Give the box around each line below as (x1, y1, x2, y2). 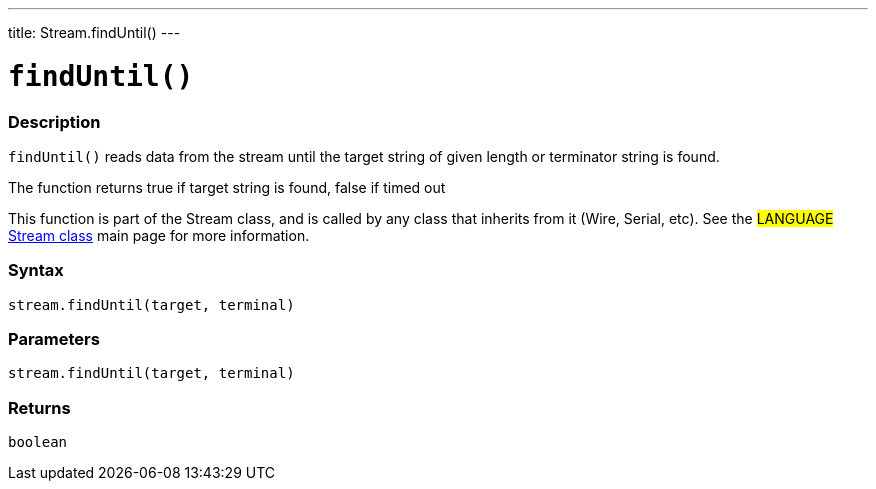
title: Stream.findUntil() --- (8, 24, 181, 41)
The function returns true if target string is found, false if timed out (8, 178, 446, 196)
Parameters (8, 329, 100, 349)
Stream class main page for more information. (8, 226, 310, 244)
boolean (8, 434, 68, 451)
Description (8, 111, 101, 132)
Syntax (8, 260, 64, 281)
